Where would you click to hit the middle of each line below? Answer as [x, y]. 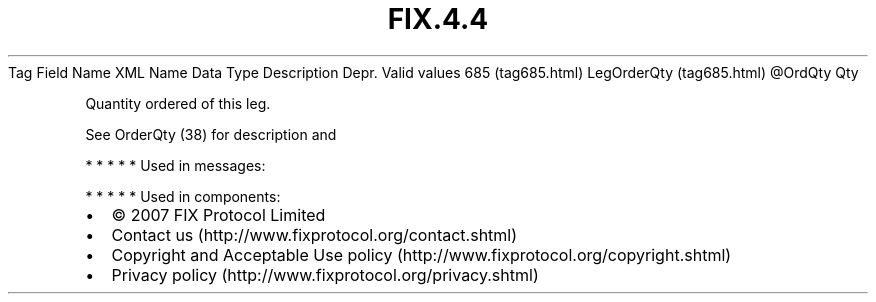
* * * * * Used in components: [183, 196]
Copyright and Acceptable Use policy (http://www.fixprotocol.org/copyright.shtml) [421, 254]
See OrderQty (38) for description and [211, 134]
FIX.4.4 [438, 19]
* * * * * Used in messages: [175, 165]
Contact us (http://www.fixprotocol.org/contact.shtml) [314, 234]
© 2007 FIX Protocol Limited [218, 214]
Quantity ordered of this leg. [178, 103]
